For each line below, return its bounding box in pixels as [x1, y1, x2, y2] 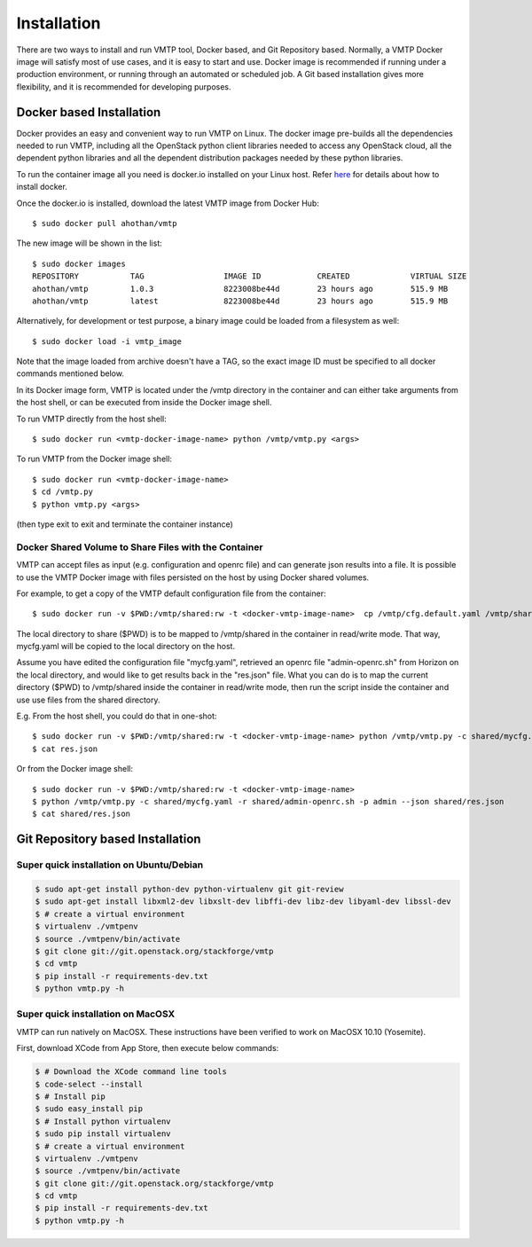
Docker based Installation [16, 105, 161, 120]
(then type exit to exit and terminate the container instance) [16, 519, 234, 529]
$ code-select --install [35, 1078, 144, 1089]
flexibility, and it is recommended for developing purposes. [16, 81, 231, 92]
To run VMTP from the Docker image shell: [16, 453, 173, 465]
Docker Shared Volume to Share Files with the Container [16, 541, 263, 553]
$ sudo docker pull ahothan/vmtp [32, 218, 177, 228]
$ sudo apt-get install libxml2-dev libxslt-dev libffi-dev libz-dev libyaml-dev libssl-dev [35, 897, 451, 906]
